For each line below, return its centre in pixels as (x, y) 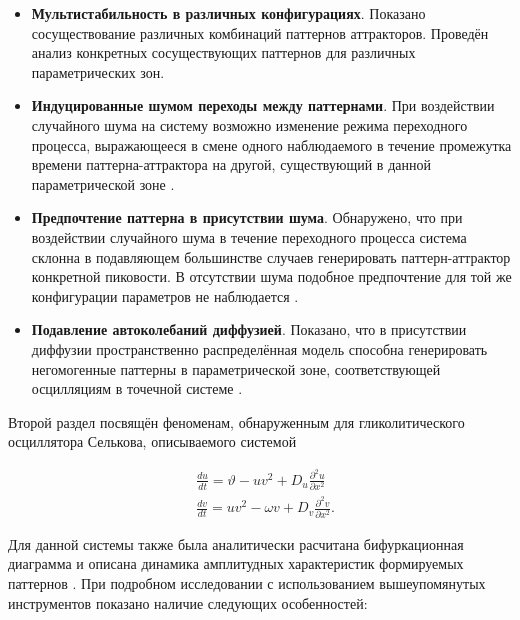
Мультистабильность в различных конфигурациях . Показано (228, 13)
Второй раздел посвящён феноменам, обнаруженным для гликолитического (236, 421)
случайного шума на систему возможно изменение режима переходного (249, 124)
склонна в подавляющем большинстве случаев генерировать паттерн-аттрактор (271, 256)
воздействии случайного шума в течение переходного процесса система (249, 236)
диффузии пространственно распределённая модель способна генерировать (259, 348)
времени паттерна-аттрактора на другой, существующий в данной (231, 164)
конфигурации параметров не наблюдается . (165, 295)
